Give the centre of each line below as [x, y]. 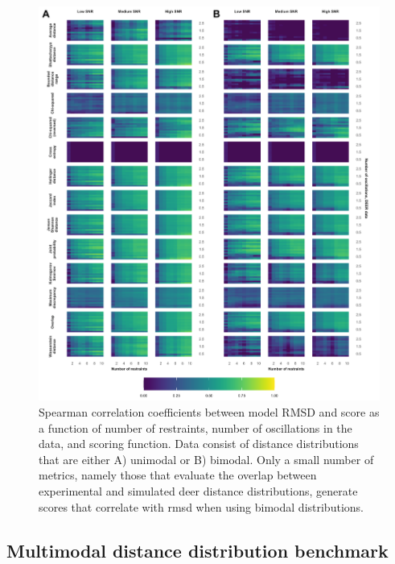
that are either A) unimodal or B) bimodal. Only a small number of [206, 459]
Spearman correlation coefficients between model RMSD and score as [209, 412]
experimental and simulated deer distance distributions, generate [198, 491]
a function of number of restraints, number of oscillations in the [195, 427]
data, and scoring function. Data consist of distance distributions [199, 444]
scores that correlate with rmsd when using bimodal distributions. [201, 506]
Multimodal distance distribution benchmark [197, 550]
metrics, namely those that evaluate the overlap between [178, 475]
